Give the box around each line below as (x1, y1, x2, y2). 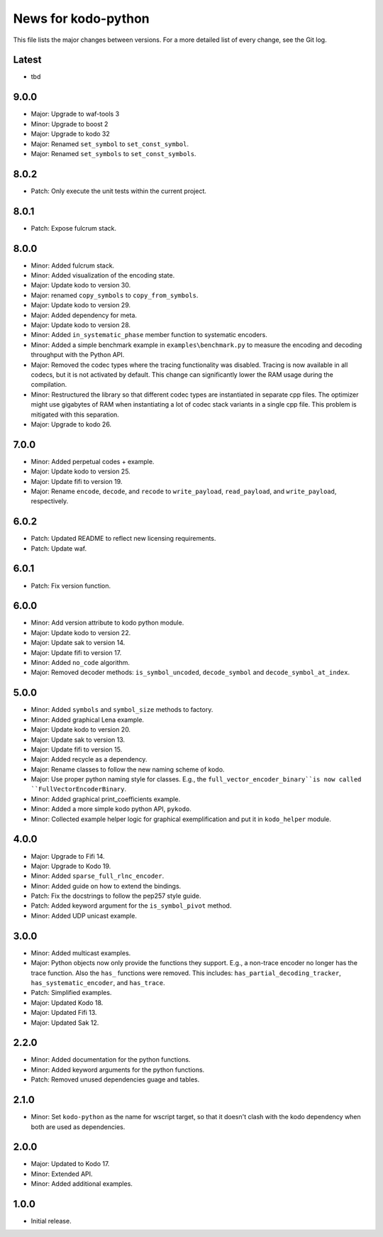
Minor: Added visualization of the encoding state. (30, 271, 175, 280)
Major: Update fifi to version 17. (30, 648, 122, 656)
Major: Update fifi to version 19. (30, 477, 123, 485)
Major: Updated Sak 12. (30, 1018, 99, 1027)
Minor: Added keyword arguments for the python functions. (30, 1065, 205, 1074)
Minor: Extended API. (30, 1170, 93, 1178)
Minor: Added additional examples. (30, 1180, 133, 1188)
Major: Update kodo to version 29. (30, 301, 131, 309)
